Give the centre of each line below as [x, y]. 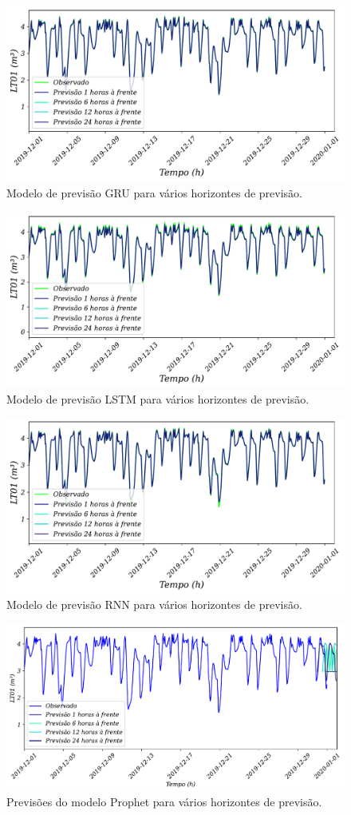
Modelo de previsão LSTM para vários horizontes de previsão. [158, 398]
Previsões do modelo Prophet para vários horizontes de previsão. [164, 802]
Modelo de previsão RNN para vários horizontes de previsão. [154, 604]
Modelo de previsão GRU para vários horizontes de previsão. [155, 193]
